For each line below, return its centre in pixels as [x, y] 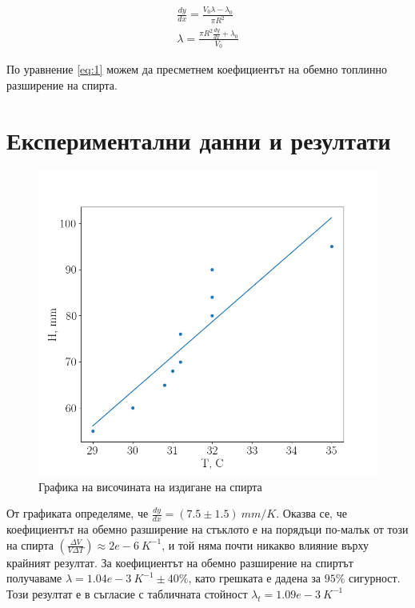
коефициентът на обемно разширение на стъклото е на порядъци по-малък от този [207, 529]
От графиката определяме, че [78, 513]
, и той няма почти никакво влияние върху [265, 544]
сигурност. [375, 578]
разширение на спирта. [62, 84]
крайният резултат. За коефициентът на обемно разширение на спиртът [180, 562]
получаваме [34, 578]
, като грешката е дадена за [255, 578]
